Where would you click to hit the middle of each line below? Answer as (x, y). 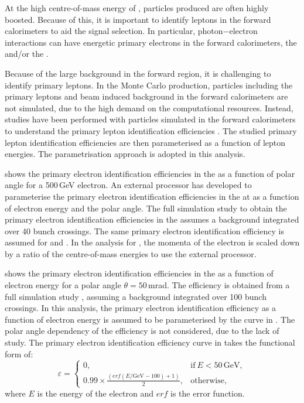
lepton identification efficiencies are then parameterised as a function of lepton (145, 142)
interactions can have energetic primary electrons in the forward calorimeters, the (151, 42)
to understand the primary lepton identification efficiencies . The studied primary (151, 130)
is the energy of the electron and (95, 393)
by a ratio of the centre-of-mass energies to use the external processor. (131, 253)
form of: (19, 354)
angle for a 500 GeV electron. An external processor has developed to (128, 185)
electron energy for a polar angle (63, 285)
